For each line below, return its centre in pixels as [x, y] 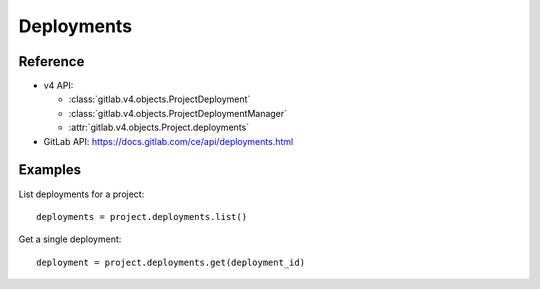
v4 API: [58, 86]
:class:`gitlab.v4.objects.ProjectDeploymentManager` [178, 113]
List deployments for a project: [81, 194]
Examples [50, 170]
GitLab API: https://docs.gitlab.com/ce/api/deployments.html [168, 141]
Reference [51, 61]
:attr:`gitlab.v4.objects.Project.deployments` [159, 127]
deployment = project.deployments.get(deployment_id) [170, 262]
